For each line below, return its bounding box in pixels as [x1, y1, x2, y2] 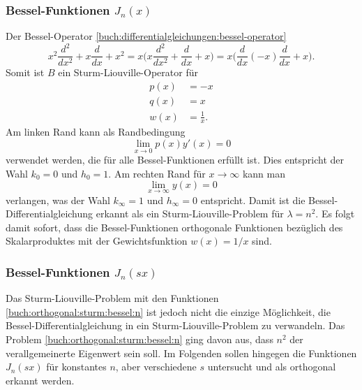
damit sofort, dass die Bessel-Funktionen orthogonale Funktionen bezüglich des [6, 219, 343, 234]
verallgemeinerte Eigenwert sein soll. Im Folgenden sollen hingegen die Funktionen [6, 345, 357, 360]
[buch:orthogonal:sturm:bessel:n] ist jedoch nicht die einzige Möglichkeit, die [6, 304, 331, 319]
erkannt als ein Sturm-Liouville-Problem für [96, 206, 284, 221]
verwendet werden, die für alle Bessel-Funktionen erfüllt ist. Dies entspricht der [6, 152, 344, 167]
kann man [242, 166, 285, 180]
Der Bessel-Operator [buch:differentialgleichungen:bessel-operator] [6, 29, 287, 43]
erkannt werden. [6, 373, 75, 387]
